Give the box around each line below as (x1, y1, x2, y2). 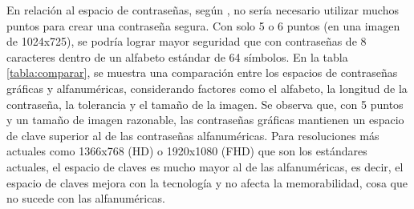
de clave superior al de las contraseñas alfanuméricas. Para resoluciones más (6, 127, 379, 143)
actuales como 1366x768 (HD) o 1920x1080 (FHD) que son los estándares (6, 143, 367, 159)
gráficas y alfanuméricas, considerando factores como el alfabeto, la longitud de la (6, 79, 408, 96)
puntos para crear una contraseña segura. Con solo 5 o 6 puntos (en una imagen (6, 17, 400, 34)
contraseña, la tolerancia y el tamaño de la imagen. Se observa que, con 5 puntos (6, 95, 404, 112)
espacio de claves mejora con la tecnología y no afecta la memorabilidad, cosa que (6, 174, 408, 191)
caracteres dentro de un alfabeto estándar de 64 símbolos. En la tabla (6, 48, 348, 65)
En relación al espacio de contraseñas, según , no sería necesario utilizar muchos (6, 2, 399, 18)
